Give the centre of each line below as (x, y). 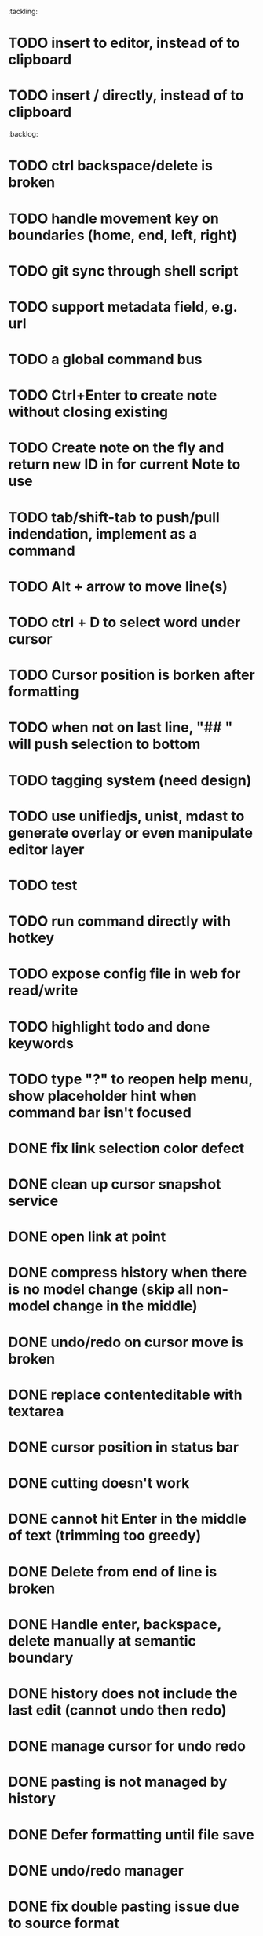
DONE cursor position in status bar (124, 1447)
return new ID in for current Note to (124, 464)
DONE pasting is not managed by (118, 1782)
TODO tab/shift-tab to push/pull (114, 517)
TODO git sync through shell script (123, 271)
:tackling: (23, 11)
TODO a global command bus (105, 360)
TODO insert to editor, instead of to (124, 43)
